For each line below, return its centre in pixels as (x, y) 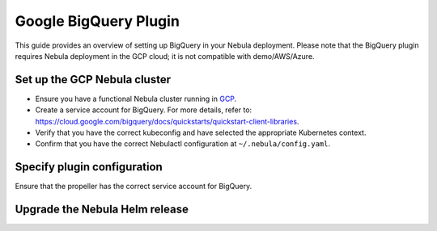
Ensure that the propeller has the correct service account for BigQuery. (134, 187)
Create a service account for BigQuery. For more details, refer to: (144, 110)
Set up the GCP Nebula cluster (93, 80)
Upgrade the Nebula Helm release (102, 210)
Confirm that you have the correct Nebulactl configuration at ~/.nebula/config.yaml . (183, 144)
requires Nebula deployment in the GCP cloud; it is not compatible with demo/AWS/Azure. (165, 56)
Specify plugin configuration (89, 167)
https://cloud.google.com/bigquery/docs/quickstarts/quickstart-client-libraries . (167, 121)
